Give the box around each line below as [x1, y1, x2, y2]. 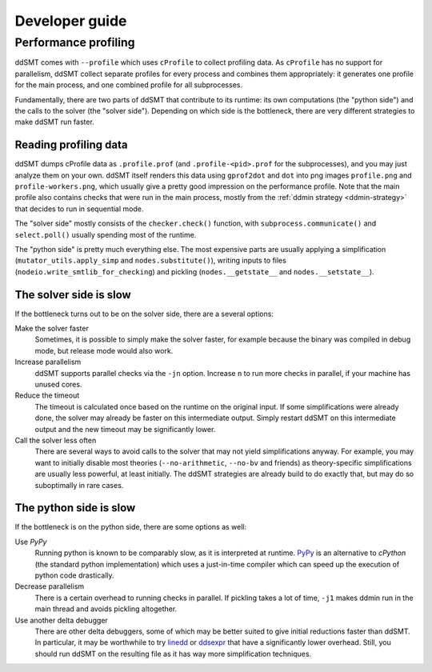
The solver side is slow [14, 288, 131, 302]
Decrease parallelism [14, 582, 85, 591]
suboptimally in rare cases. [34, 480, 124, 490]
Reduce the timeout [14, 390, 80, 400]
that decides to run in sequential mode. [14, 204, 144, 214]
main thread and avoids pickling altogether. [34, 604, 178, 614]
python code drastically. [34, 570, 115, 580]
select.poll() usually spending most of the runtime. [14, 230, 197, 239]
